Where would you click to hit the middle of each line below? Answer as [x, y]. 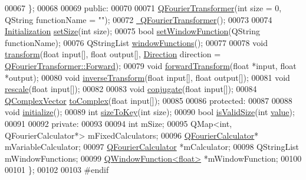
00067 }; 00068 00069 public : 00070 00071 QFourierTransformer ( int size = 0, [143, 8]
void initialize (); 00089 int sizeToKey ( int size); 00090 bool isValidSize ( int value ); [150, 112]
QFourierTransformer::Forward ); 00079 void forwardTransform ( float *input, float [151, 65]
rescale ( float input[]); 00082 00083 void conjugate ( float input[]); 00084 [131, 89]
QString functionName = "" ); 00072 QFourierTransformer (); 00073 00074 [139, 19]
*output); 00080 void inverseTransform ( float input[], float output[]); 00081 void [147, 77]
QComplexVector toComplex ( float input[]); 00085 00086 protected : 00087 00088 [149, 100]
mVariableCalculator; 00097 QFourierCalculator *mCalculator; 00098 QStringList [152, 147]
